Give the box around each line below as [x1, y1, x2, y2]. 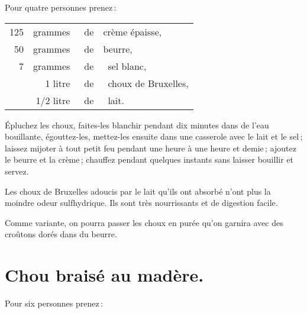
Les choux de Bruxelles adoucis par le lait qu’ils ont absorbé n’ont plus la [5, 185, 271, 197]
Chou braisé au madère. [5, 263, 204, 287]
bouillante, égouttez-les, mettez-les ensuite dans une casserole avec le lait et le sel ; [5, 130, 303, 143]
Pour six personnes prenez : [5, 297, 103, 309]
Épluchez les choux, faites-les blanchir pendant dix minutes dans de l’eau [5, 118, 269, 131]
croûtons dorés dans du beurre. [5, 228, 117, 240]
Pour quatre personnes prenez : [5, 1, 117, 13]
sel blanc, [108, 59, 147, 73]
